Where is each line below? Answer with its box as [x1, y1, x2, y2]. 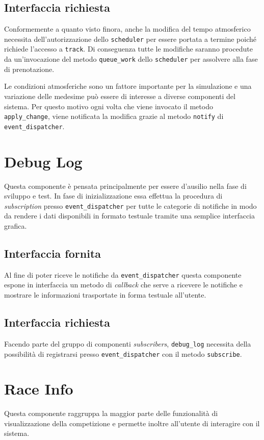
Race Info [4, 378, 73, 399]
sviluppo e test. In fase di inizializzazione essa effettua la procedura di [4, 190, 223, 201]
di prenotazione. [4, 63, 55, 74]
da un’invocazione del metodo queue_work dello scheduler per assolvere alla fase [4, 54, 258, 64]
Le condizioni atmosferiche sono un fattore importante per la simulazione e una [4, 81, 252, 91]
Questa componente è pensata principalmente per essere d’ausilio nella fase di [4, 180, 247, 191]
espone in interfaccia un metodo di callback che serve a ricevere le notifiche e [4, 279, 243, 290]
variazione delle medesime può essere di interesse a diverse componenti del [4, 90, 235, 101]
